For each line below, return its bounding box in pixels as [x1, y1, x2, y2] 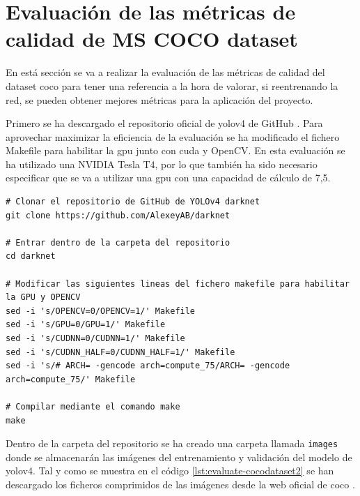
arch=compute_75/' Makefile [6, 374, 136, 384]
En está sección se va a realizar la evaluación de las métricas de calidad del [6, 65, 325, 80]
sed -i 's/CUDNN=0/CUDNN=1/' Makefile [6, 333, 185, 343]
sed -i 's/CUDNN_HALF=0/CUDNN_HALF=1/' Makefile [6, 347, 235, 357]
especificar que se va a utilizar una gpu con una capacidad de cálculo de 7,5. [6, 170, 331, 185]
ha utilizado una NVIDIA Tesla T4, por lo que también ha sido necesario [6, 156, 318, 171]
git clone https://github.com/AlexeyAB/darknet [6, 210, 230, 220]
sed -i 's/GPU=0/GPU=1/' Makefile [6, 320, 166, 330]
